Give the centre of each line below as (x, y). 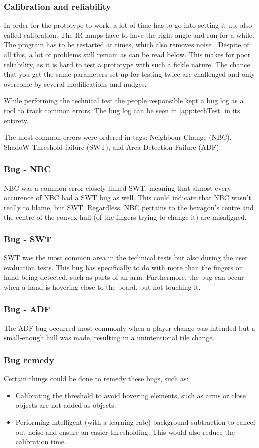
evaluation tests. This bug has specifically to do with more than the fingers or (123, 267)
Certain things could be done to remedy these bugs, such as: (96, 378)
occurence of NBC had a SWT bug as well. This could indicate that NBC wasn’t (128, 197)
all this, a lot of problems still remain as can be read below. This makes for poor (127, 54)
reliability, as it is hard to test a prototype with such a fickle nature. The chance (127, 64)
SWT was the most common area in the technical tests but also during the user (126, 258)
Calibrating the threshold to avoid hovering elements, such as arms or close (131, 395)
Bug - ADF (27, 309)
